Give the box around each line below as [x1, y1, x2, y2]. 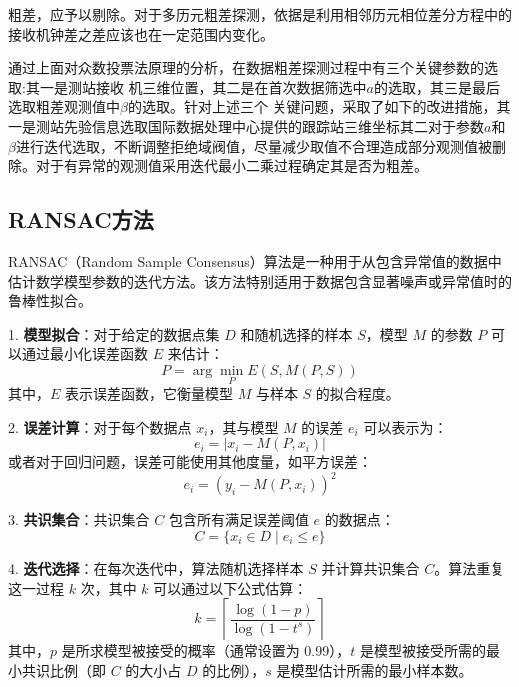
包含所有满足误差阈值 [168, 509, 309, 530]
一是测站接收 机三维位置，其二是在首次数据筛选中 [39, 76, 367, 97]
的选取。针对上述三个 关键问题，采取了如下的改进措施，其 [127, 96, 511, 117]
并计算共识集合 [321, 558, 420, 579]
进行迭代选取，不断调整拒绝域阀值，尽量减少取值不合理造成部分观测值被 [15, 135, 492, 156]
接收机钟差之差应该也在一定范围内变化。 [8, 23, 274, 44]
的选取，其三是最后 [373, 76, 500, 97]
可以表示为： [363, 416, 448, 437]
